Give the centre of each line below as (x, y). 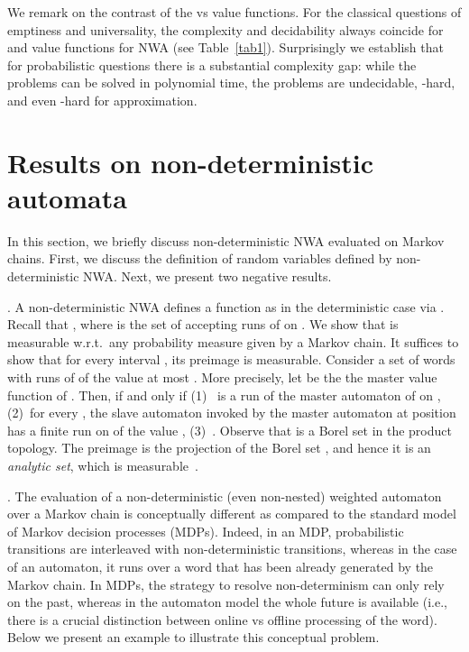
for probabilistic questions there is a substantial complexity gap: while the (212, 64)
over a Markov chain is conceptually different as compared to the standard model (232, 514)
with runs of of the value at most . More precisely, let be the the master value (222, 377)
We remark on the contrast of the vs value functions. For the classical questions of (234, 12)
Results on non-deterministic (190, 162)
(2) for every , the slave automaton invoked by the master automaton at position (232, 413)
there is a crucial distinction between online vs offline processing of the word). (222, 619)
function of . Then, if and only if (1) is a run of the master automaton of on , (224, 395)
